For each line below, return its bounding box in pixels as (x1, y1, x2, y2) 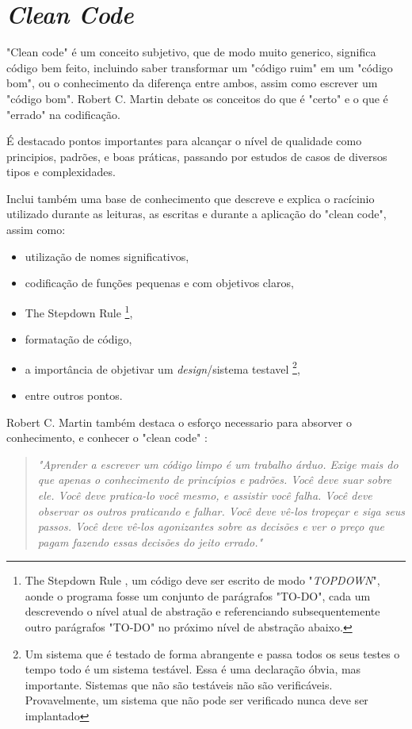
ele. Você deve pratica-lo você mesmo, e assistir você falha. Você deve (37, 486, 372, 503)
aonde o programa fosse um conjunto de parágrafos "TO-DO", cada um (25, 587, 371, 604)
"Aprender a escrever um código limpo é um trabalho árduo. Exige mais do (37, 455, 399, 472)
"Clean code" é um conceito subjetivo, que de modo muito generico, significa (6, 44, 376, 60)
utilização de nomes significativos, (25, 247, 189, 264)
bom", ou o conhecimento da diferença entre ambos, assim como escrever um (6, 75, 378, 91)
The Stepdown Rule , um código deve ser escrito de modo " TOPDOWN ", (25, 572, 380, 589)
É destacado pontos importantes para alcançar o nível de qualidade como (6, 132, 362, 149)
